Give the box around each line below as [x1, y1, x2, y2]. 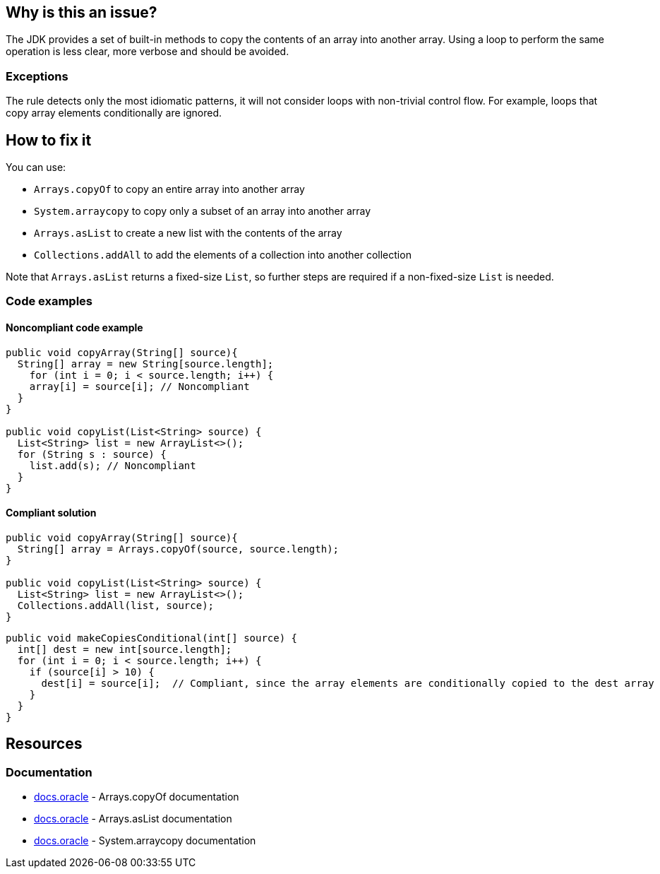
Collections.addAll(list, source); [17, 599, 215, 611]
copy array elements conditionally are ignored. [6, 107, 222, 119]
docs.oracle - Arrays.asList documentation [34, 813, 232, 825]
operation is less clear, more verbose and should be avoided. [6, 45, 289, 58]
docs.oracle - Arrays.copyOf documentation [34, 791, 239, 803]
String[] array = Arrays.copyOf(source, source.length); [17, 543, 340, 555]
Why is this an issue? [6, 4, 157, 21]
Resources [6, 735, 83, 753]
